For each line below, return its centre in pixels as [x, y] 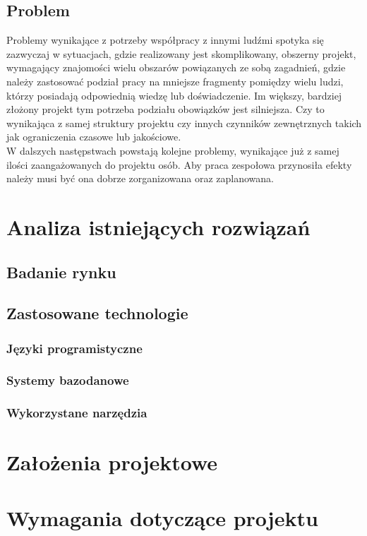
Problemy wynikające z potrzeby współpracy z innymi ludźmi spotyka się [165, 40]
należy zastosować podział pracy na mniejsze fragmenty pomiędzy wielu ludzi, [175, 81]
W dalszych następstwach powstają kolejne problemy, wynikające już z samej [173, 150]
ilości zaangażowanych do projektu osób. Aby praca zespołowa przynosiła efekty [179, 164]
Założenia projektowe [112, 462]
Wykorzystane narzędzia [77, 413]
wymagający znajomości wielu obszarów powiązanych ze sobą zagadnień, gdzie [176, 67]
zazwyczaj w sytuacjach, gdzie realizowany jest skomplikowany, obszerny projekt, [181, 53]
